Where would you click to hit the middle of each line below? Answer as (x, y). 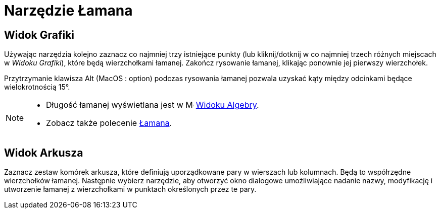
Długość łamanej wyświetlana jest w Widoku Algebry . (153, 105)
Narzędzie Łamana (68, 11)
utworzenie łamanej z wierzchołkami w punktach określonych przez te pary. (130, 189)
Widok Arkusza (44, 153)
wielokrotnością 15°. (37, 87)
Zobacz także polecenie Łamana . (109, 123)
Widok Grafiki (39, 35)
